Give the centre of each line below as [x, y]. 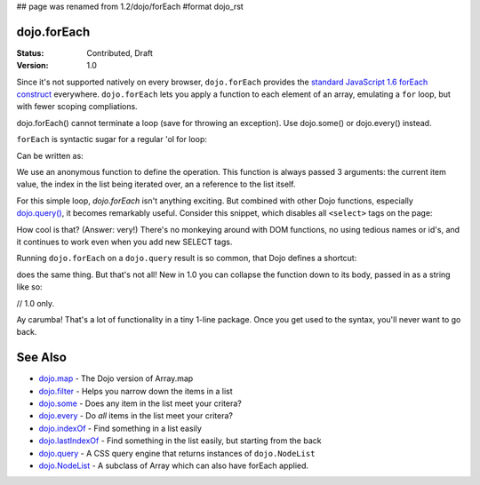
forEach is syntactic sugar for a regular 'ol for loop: [112, 139]
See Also [41, 358]
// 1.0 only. [36, 303]
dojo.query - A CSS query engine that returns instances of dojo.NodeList [177, 453]
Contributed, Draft [120, 52]
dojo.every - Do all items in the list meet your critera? [136, 416]
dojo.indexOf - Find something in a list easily [120, 428]
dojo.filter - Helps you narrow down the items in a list [136, 391]
